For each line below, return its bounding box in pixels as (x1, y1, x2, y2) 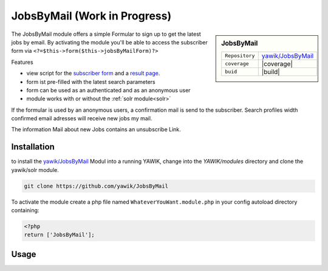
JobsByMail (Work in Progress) (11, 9, 172, 22)
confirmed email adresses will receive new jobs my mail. (11, 115, 152, 122)
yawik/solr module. (11, 166, 59, 173)
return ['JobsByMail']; (24, 232, 95, 238)
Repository (225, 52, 255, 59)
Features (11, 58, 33, 66)
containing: (11, 207, 39, 214)
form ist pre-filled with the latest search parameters (26, 78, 155, 85)
